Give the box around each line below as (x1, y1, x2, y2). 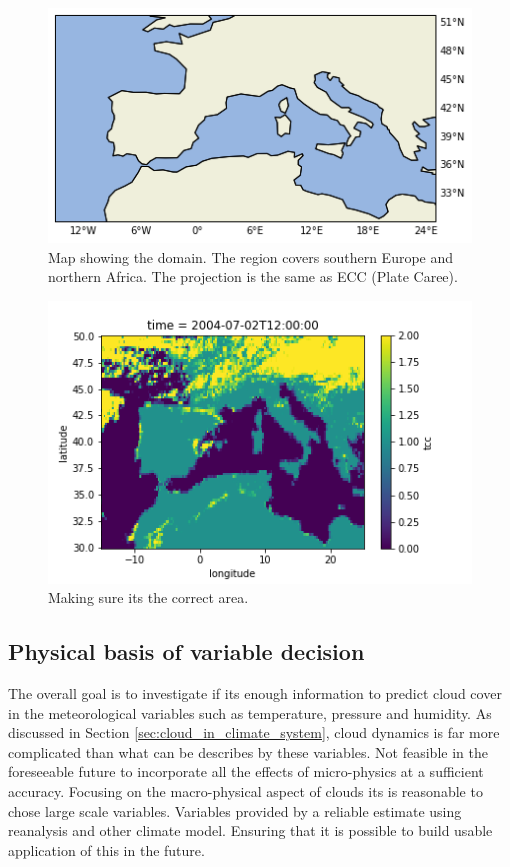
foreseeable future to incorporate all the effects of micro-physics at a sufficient (8, 761, 484, 782)
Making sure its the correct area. (48, 587, 249, 608)
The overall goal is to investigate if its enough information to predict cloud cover (8, 683, 502, 704)
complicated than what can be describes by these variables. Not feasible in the (8, 741, 488, 762)
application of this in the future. (8, 839, 205, 860)
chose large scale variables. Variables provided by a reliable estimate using (8, 800, 462, 821)
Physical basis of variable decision (8, 636, 365, 667)
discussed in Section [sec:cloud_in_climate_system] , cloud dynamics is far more (8, 722, 500, 743)
